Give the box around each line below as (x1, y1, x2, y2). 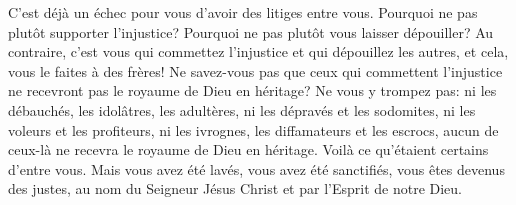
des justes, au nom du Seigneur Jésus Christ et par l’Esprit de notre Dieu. (8, 178, 462, 199)
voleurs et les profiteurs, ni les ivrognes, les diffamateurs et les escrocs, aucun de (8, 119, 499, 140)
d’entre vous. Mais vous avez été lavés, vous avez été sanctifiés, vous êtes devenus (8, 158, 505, 179)
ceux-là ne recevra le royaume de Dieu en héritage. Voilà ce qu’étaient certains (8, 139, 489, 160)
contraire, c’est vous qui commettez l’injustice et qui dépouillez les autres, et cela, (8, 41, 509, 62)
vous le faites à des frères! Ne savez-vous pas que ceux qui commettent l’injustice (8, 60, 503, 81)
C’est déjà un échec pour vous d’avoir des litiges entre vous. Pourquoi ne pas (8, 2, 478, 22)
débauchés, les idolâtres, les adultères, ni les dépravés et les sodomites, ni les (8, 99, 476, 120)
